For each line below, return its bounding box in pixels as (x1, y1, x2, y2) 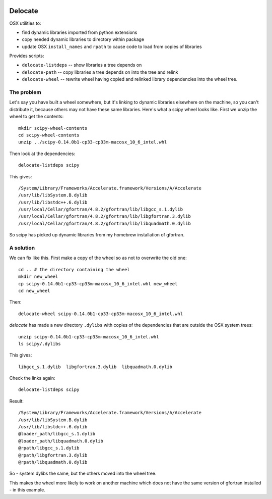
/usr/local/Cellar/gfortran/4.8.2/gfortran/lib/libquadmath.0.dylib (18, 220, 191, 226)
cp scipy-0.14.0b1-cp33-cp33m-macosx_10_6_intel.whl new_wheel (18, 281, 178, 286)
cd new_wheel (18, 288, 50, 293)
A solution (9, 244, 35, 252)
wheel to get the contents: (9, 114, 64, 120)
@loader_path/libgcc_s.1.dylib (18, 431, 96, 437)
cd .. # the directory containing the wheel (18, 267, 130, 272)
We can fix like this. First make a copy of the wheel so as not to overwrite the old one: (9, 255, 187, 261)
